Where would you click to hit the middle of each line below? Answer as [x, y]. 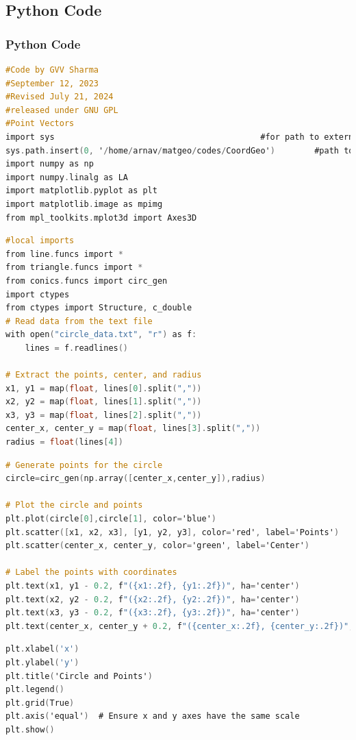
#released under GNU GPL [62, 110]
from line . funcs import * [64, 254]
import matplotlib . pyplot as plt [81, 191]
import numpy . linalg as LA [67, 177]
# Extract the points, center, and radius [104, 375]
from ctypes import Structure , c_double [99, 308]
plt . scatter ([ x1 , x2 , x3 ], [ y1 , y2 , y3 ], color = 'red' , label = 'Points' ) [173, 532]
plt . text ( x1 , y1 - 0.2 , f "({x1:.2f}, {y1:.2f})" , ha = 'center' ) [153, 585]
